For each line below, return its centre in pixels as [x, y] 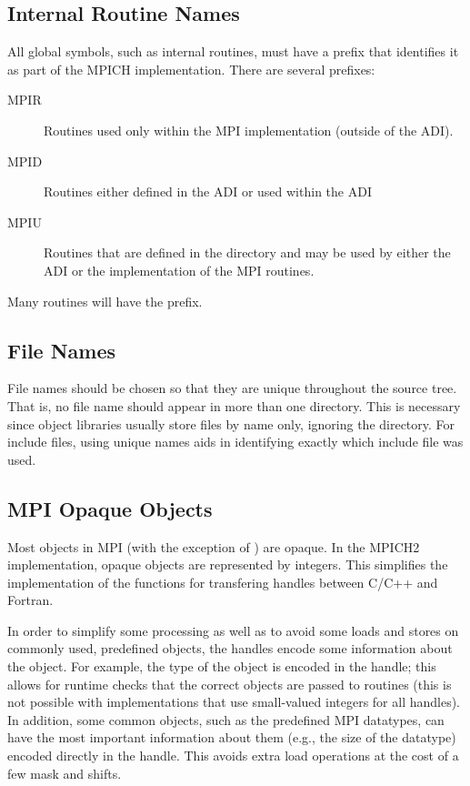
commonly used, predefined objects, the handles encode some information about [230, 648]
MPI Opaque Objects [110, 508]
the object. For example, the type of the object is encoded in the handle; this [222, 666]
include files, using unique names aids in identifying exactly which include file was [235, 442]
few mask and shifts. [65, 773]
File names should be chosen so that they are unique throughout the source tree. [232, 388]
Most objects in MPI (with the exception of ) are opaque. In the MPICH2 [214, 546]
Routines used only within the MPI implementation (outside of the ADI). [249, 130]
